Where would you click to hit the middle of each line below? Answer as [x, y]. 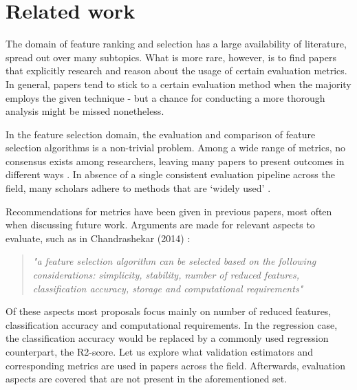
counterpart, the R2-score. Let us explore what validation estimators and [159, 351]
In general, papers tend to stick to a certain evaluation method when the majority [178, 84]
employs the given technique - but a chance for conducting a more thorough [165, 97]
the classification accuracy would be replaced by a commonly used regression [167, 338]
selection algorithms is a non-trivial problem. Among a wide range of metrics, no [175, 148]
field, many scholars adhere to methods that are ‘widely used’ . [138, 188]
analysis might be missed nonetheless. [85, 111]
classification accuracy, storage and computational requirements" [168, 288]
